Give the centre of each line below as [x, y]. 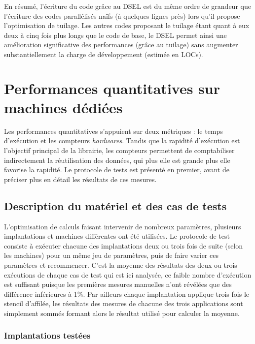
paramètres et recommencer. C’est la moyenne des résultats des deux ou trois [121, 265]
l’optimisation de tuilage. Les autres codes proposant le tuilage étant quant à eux [127, 25]
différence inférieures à [38, 294]
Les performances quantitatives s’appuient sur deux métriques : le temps [113, 131]
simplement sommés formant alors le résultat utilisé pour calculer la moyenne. [122, 313]
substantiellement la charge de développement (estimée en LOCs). [104, 54]
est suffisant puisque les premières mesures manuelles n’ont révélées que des [118, 284]
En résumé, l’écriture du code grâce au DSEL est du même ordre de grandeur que [127, 6]
